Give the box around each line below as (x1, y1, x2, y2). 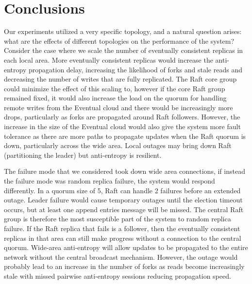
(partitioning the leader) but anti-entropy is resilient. (4, 150, 162, 160)
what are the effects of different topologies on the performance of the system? (4, 35, 235, 46)
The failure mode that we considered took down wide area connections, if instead (4, 166, 245, 176)
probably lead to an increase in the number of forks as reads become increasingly (4, 261, 245, 271)
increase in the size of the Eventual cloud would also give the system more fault (4, 121, 241, 132)
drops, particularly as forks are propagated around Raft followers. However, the (4, 112, 240, 122)
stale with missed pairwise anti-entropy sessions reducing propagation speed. (4, 270, 231, 281)
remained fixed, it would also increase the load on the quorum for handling (4, 93, 227, 103)
